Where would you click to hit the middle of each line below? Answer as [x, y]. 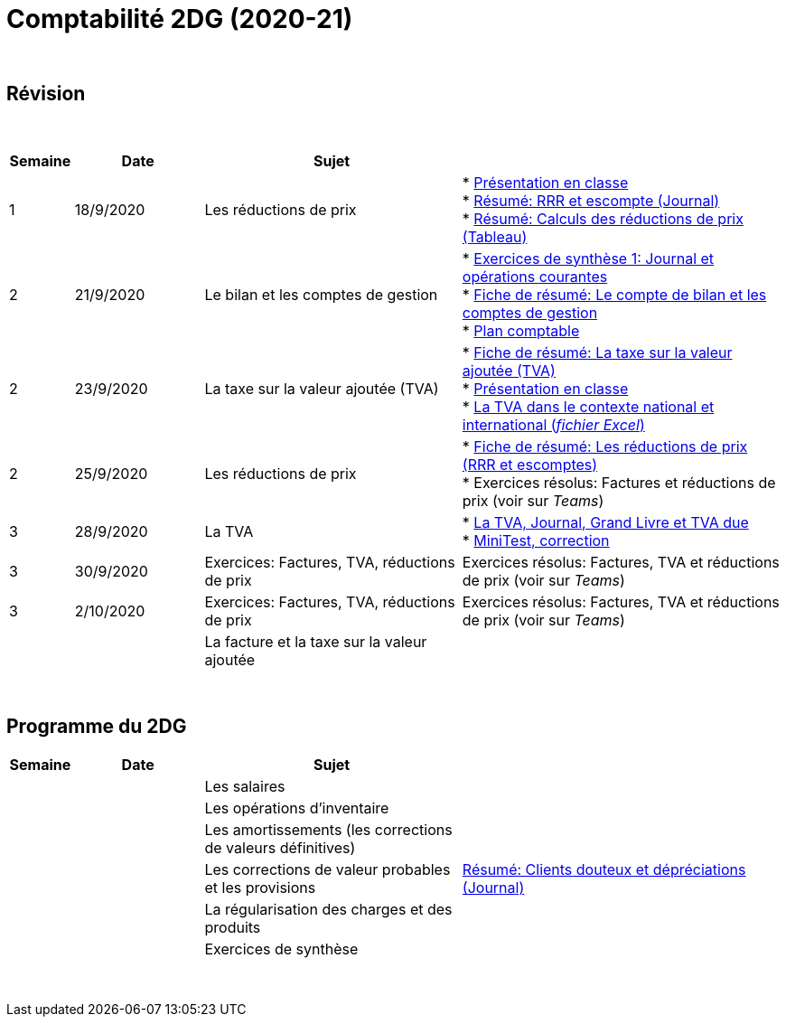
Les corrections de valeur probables [327, 870]
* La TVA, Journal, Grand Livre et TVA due [605, 522]
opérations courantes [535, 276]
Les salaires [245, 787]
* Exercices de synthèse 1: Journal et [588, 258]
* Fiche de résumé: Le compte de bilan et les [614, 294]
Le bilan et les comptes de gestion [321, 294]
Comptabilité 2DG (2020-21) [180, 19]
